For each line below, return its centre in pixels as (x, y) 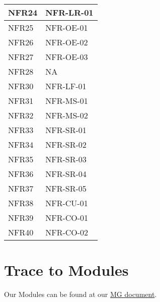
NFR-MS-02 (67, 115)
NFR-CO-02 (67, 232)
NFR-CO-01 (67, 218)
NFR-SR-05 (66, 188)
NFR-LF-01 (66, 86)
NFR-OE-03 (67, 57)
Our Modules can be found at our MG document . (81, 294)
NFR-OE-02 (67, 42)
